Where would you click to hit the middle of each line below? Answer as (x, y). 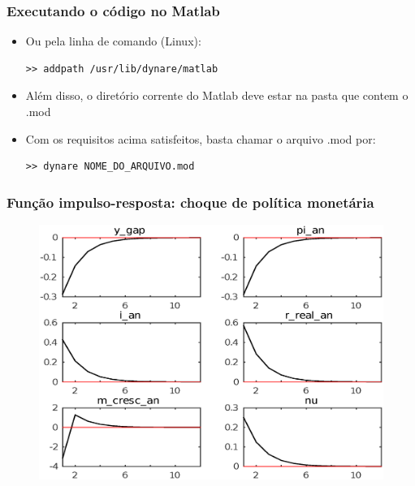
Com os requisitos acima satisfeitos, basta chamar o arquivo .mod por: (201, 138)
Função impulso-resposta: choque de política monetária (190, 202)
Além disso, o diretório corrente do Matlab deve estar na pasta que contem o (217, 95)
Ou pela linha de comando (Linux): (113, 41)
